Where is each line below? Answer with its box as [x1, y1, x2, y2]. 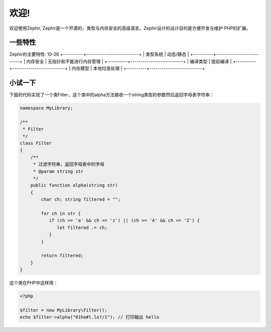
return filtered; [41, 253, 84, 259]
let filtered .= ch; [57, 225, 107, 231]
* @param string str [33, 168, 84, 174]
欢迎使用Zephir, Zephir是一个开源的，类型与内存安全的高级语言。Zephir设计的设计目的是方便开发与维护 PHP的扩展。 [9, 25, 251, 31]
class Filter [20, 141, 52, 146]
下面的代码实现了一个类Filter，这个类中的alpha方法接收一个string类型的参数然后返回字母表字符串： [9, 92, 214, 98]
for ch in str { [41, 210, 81, 216]
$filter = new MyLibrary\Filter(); [20, 307, 107, 313]
